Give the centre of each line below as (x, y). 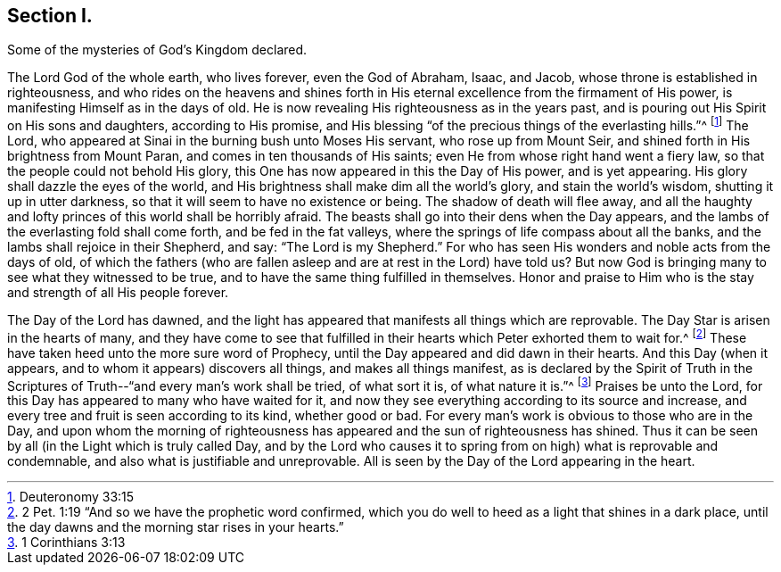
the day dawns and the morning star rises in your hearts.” (176, 527)
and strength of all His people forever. (118, 293)
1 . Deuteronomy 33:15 (71, 497)
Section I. (50, 16)
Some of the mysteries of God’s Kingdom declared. (157, 50)
